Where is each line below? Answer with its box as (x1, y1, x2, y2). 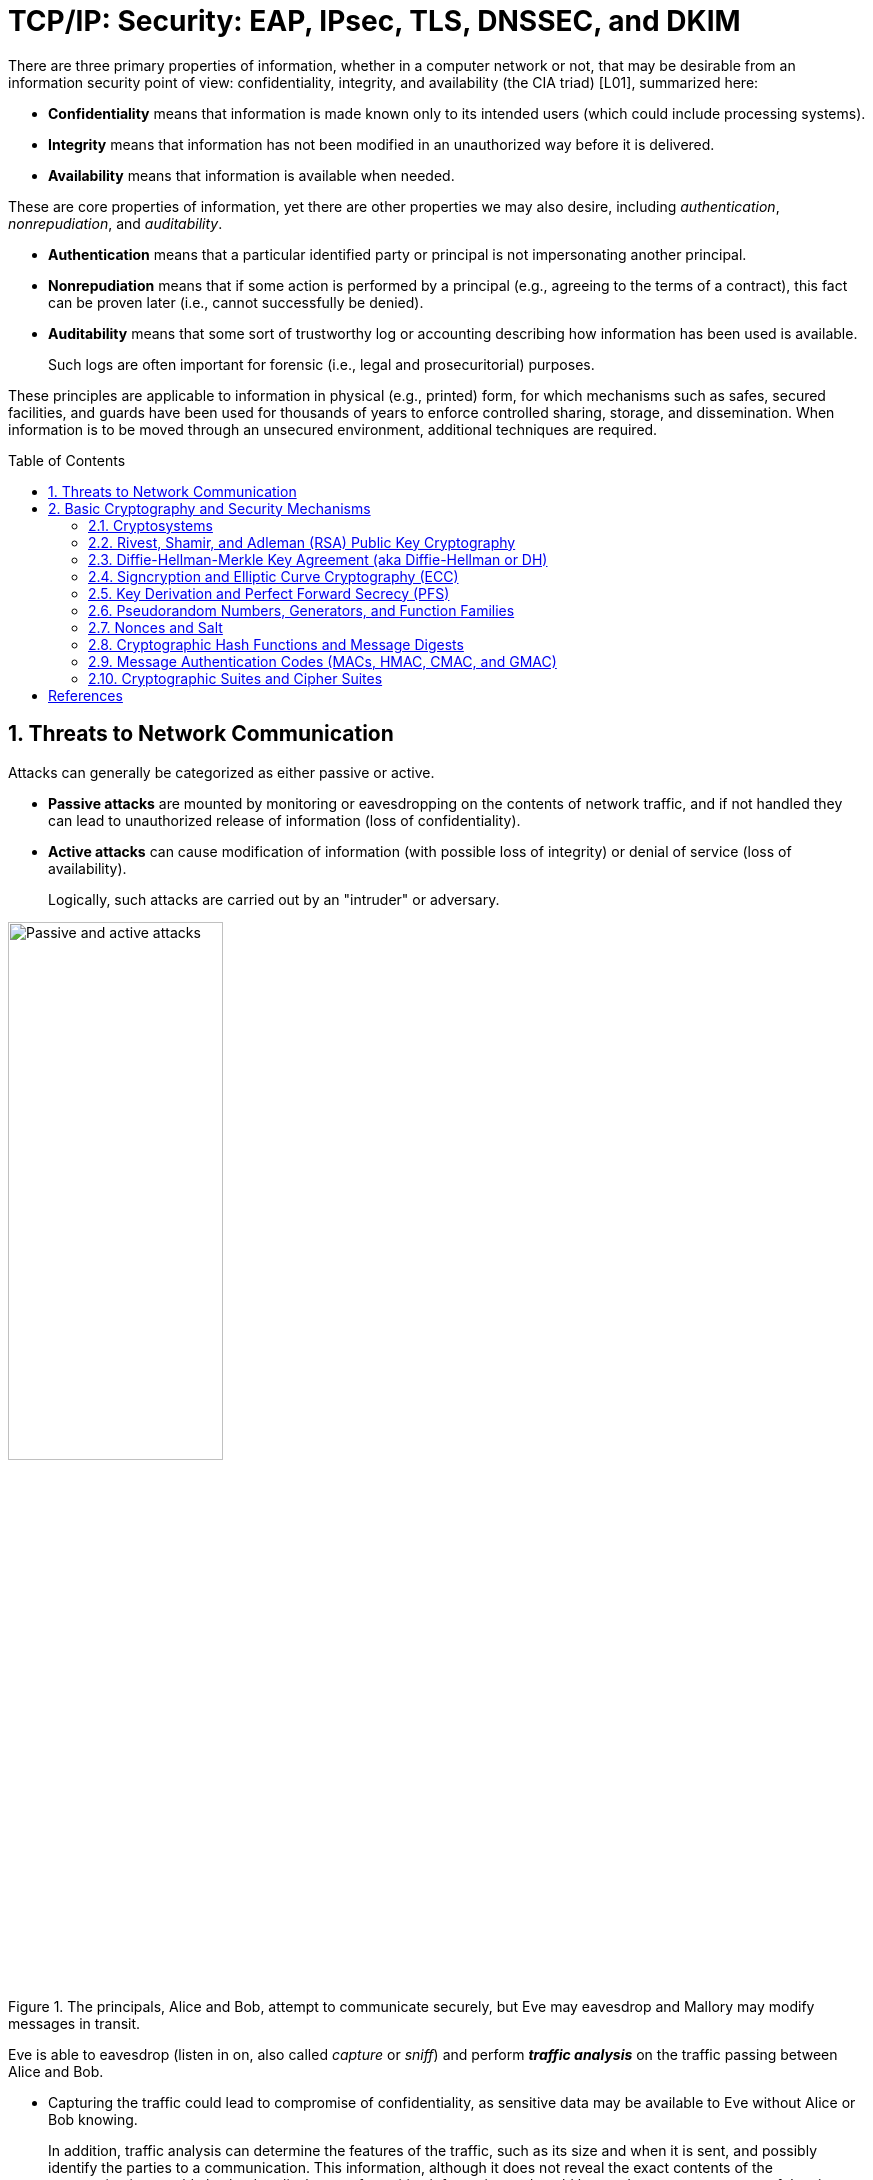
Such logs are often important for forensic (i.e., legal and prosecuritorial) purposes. (48, 355, 595, 373)
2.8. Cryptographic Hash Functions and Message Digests (88, 635, 464, 653)
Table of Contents (8, 451, 126, 469)
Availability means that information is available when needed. (48, 166, 455, 184)
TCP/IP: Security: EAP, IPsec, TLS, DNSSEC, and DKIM (8, 4, 741, 38)
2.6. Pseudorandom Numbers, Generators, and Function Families (88, 601, 515, 619)
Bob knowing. (48, 2110, 138, 2128)
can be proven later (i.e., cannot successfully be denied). (48, 293, 424, 311)
